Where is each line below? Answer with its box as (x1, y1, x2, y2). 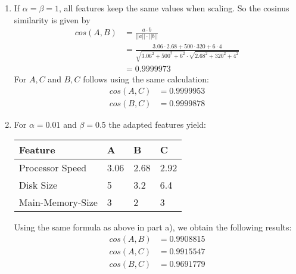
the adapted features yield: (108, 118, 207, 130)
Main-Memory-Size (18, 195, 98, 210)
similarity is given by (14, 13, 91, 26)
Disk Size (18, 178, 58, 192)
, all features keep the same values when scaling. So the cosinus (59, 2, 289, 14)
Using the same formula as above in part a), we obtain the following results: (14, 221, 292, 233)
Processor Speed (18, 161, 87, 175)
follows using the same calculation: (83, 73, 209, 85)
